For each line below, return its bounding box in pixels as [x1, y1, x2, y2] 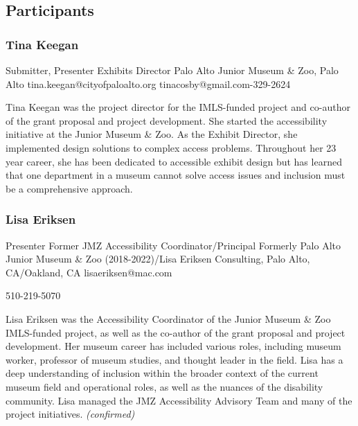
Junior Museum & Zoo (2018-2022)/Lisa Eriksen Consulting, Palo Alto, [6, 251, 310, 266]
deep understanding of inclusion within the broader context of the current [6, 366, 319, 380]
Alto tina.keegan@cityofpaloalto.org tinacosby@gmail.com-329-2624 [6, 76, 291, 91]
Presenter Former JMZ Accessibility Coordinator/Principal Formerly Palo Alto [6, 238, 341, 252]
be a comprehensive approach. [6, 181, 133, 195]
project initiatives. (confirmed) [6, 407, 135, 421]
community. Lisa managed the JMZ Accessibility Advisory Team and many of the [6, 393, 352, 407]
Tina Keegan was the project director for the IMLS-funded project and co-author [6, 100, 350, 114]
